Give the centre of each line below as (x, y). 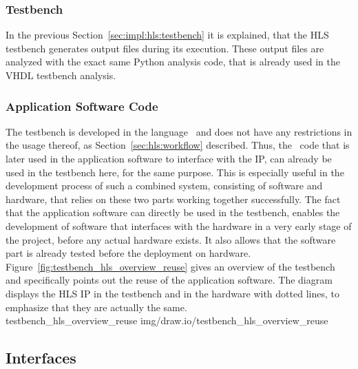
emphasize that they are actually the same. (96, 307)
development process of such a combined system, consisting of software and (164, 186)
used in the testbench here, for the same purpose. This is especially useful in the (175, 172)
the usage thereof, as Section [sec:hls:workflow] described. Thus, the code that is (178, 145)
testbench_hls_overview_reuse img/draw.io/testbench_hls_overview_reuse (167, 320)
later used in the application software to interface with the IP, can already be (169, 158)
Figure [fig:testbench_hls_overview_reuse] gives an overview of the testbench (170, 266)
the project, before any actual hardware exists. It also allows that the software (171, 239)
